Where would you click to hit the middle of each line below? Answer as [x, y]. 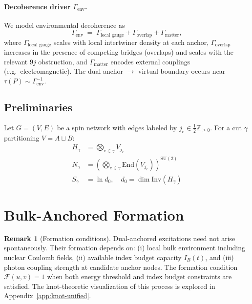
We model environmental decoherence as [64, 25]
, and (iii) [220, 257]
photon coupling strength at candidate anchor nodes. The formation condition [121, 267]
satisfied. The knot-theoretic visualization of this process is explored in [110, 286]
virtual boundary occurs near [182, 71]
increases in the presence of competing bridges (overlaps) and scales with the [119, 52]
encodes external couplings [150, 61]
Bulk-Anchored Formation [94, 214]
